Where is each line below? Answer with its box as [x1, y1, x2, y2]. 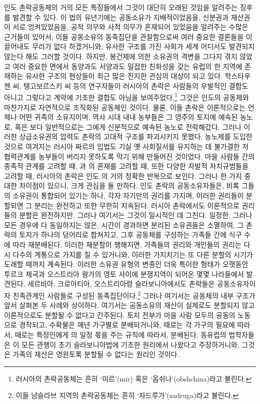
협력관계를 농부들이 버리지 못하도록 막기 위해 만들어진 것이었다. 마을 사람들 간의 [4, 151, 255, 161]
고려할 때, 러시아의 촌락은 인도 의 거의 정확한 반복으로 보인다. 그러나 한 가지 [4, 170, 242, 181]
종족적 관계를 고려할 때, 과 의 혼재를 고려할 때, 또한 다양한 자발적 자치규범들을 [4, 161, 248, 171]
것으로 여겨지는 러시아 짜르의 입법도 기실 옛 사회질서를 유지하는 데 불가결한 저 [4, 141, 249, 151]
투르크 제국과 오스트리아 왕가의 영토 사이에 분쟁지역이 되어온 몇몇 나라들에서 [4, 268, 244, 279]
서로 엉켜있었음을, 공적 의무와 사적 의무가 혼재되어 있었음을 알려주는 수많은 [12, 22, 248, 32]
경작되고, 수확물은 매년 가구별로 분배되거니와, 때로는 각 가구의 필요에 [19, 319, 235, 330]
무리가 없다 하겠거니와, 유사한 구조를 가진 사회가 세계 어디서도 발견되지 [32, 41, 255, 52]
